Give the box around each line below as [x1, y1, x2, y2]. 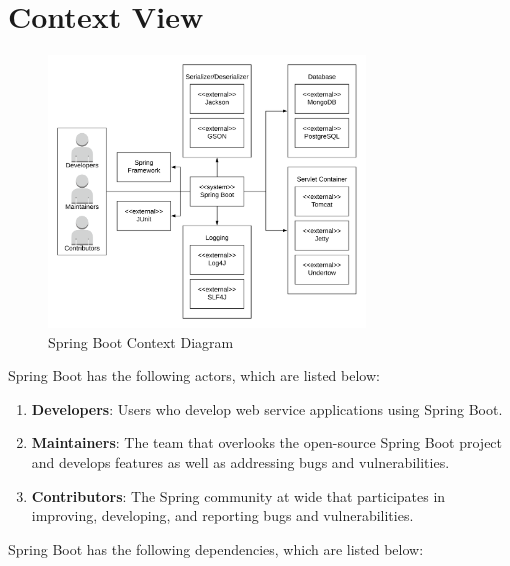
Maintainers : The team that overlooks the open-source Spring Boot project [31, 432, 503, 453]
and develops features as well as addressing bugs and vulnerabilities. [31, 452, 450, 473]
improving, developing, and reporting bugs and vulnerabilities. [31, 505, 414, 526]
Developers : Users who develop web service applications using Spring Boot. [31, 398, 503, 419]
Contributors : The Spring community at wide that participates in [31, 485, 446, 506]
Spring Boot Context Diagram [48, 331, 234, 352]
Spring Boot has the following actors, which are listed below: [8, 365, 380, 386]
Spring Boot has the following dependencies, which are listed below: [8, 538, 424, 559]
